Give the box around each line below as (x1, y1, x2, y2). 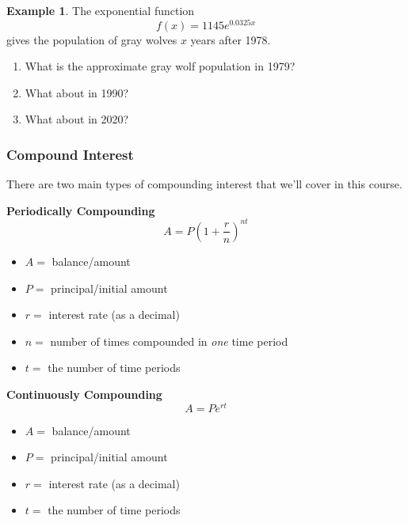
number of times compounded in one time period (50, 332, 288, 349)
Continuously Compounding (6, 385, 162, 402)
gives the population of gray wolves (6, 31, 177, 47)
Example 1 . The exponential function (6, 2, 195, 18)
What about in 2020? (25, 111, 129, 127)
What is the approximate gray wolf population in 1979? (25, 58, 296, 74)
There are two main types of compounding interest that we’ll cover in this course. (6, 176, 402, 192)
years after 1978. (190, 31, 271, 47)
